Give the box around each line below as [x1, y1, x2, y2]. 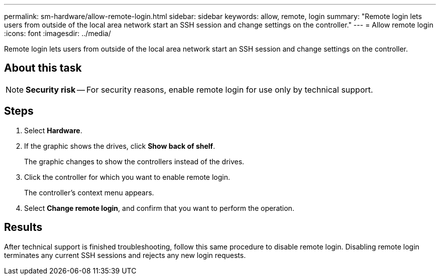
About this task [4, 62, 82, 75]
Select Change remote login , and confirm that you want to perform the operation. [24, 203, 294, 212]
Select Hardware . [24, 126, 82, 135]
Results [4, 221, 43, 234]
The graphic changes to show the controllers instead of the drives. [24, 157, 245, 166]
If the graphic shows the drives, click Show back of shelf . [24, 141, 215, 150]
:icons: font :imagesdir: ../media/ [4, 29, 111, 38]
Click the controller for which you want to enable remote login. [24, 172, 231, 181]
